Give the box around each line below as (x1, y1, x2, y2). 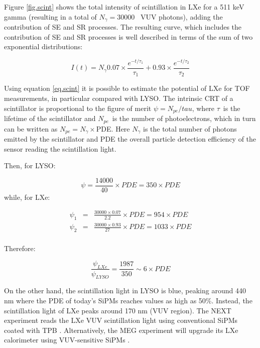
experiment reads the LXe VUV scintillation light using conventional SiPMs (4, 315, 238, 325)
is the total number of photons (143, 123, 237, 134)
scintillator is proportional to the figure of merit (4, 102, 152, 113)
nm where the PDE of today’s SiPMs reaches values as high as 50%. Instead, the (4, 295, 252, 305)
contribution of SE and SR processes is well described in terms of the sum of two (4, 31, 253, 42)
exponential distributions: (4, 41, 83, 52)
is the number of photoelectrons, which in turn (112, 113, 256, 124)
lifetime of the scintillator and (4, 113, 96, 124)
